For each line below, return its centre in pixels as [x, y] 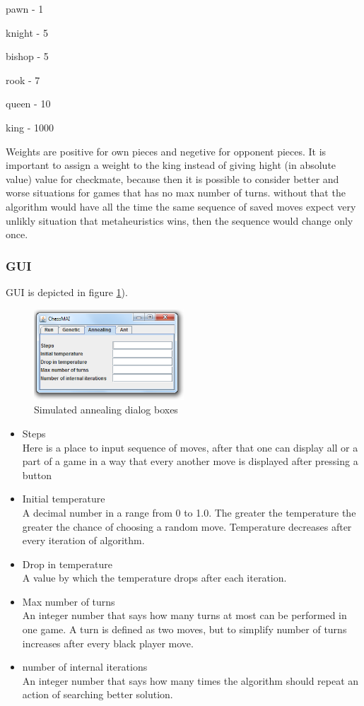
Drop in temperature [67, 564]
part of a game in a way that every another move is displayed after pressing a [190, 461]
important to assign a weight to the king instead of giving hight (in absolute [171, 165]
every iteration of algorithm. [83, 540]
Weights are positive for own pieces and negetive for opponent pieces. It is [166, 151]
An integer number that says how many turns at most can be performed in [184, 615]
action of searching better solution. [98, 694]
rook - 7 [23, 80]
